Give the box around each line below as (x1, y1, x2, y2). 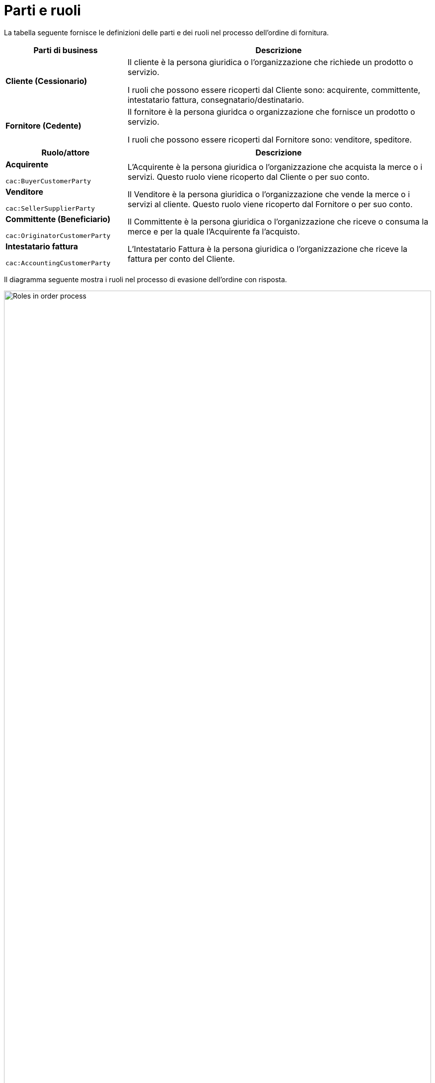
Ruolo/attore (41, 147, 90, 157)
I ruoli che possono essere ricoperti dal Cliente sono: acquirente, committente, (127, 84, 421, 95)
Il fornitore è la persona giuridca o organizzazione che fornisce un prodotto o (127, 106, 415, 117)
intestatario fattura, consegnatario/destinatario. (127, 94, 304, 105)
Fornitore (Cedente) (5, 120, 81, 131)
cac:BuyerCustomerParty (5, 177, 91, 185)
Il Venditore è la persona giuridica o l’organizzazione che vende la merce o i (127, 189, 410, 200)
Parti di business (33, 45, 98, 55)
